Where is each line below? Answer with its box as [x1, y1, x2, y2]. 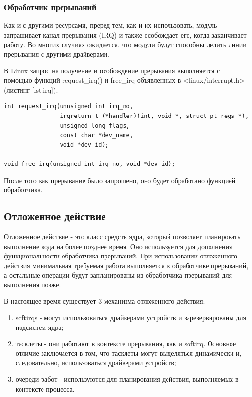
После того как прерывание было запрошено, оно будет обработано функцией [4, 175, 236, 185]
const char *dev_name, [60, 132, 133, 139]
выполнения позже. [4, 279, 61, 289]
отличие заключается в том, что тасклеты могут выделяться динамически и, [15, 348, 242, 358]
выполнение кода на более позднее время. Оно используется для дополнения [4, 241, 232, 251]
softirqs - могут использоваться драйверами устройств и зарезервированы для [15, 312, 246, 323]
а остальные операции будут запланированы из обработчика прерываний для [4, 270, 232, 280]
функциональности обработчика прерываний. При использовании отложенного [4, 251, 237, 261]
